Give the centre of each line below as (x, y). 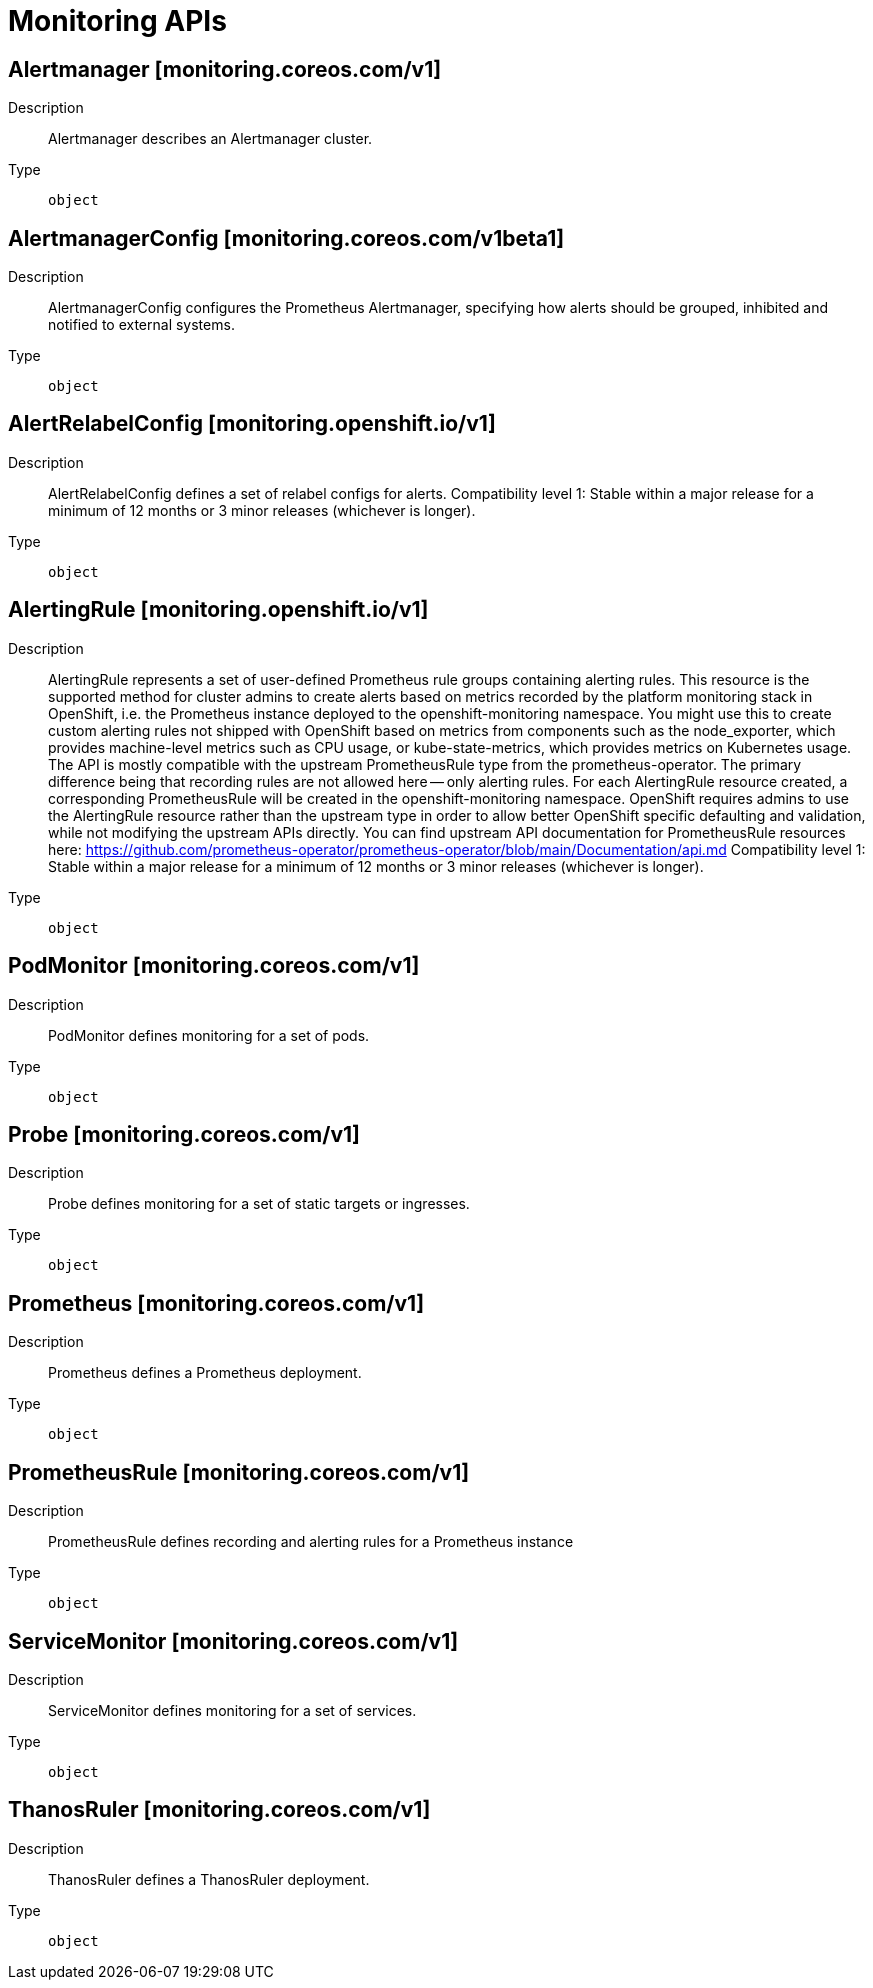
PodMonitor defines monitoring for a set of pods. (209, 1035)
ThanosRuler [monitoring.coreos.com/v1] (219, 1810)
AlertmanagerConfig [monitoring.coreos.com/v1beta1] (286, 238)
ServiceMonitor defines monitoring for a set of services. (232, 1710)
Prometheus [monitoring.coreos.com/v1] (216, 1303)
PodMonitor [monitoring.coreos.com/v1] (214, 966)
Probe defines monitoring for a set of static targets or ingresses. (259, 1204)
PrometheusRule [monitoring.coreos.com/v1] (239, 1472)
